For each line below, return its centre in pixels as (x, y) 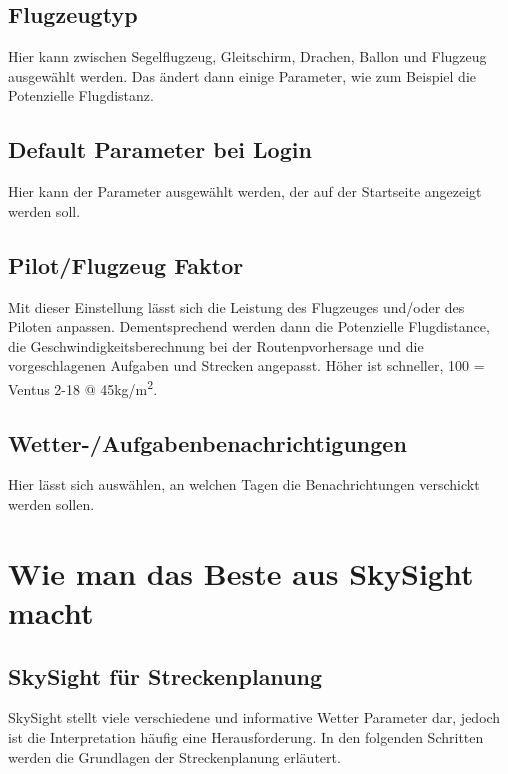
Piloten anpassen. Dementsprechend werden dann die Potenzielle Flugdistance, (249, 326)
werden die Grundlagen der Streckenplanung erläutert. (174, 756)
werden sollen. (51, 504)
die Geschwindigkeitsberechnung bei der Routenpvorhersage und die (216, 345)
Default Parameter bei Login (160, 149)
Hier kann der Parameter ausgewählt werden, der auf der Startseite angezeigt (245, 191)
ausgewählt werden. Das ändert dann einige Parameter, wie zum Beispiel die (242, 75)
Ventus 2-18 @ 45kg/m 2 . (83, 387)
